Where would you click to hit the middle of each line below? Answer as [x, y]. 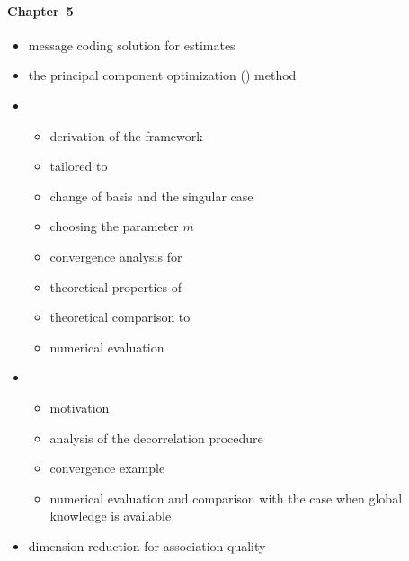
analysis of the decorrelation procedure [156, 437]
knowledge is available [111, 516]
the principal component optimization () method [162, 75]
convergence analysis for [116, 256]
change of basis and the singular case [151, 196]
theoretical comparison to [120, 317]
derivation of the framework [126, 135]
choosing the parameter [114, 226]
